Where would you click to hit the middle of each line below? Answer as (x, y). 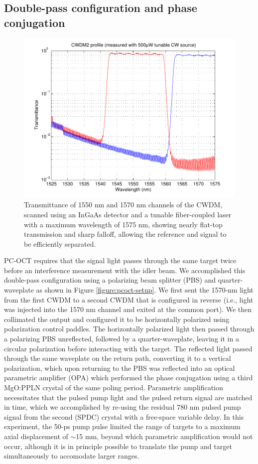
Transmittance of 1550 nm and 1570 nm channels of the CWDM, (123, 205)
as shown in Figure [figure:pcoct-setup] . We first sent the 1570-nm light (145, 290)
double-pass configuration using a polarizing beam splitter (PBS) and (110, 280)
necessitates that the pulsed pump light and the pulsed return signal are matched (128, 397)
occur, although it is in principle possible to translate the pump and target (118, 446)
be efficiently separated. (60, 243)
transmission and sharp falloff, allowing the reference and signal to (125, 234)
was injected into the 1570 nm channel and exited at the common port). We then (128, 309)
